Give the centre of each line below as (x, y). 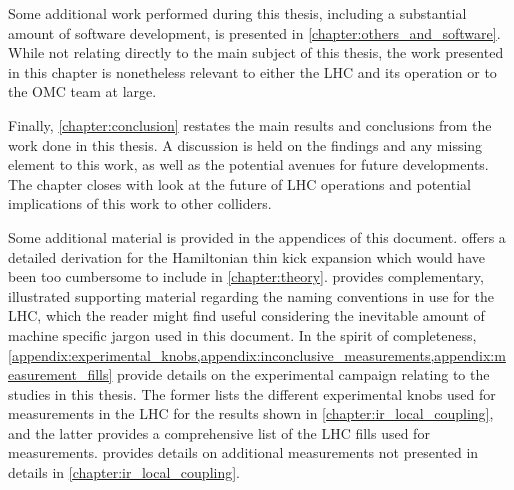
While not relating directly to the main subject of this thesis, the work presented (256, 52)
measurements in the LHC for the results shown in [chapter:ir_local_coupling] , (251, 413)
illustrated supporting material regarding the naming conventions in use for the (251, 295)
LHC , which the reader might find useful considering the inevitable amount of (246, 315)
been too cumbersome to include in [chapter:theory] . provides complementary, (246, 276)
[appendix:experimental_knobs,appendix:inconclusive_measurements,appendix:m (257, 354)
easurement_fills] (60, 374)
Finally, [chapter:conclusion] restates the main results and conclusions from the (250, 124)
